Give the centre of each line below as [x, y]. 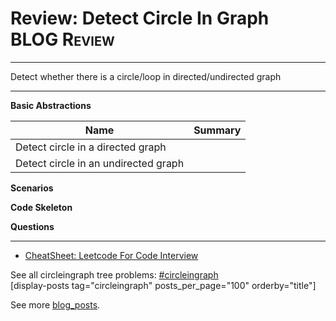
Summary [217, 130]
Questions [32, 226]
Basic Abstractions [51, 105]
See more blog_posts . [55, 304]
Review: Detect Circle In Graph [140, 18]
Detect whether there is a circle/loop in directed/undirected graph [146, 76]
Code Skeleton [41, 207]
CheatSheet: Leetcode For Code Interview [111, 255]
